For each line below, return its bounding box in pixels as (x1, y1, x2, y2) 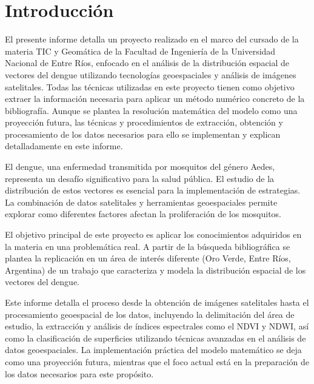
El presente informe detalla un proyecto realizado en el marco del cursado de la (5, 33, 299, 45)
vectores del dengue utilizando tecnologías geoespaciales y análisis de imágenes (5, 68, 296, 81)
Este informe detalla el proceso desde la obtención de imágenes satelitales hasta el (5, 296, 309, 308)
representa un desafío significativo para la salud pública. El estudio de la (5, 172, 275, 184)
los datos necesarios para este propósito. (5, 367, 154, 380)
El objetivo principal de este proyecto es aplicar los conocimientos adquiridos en (5, 228, 302, 241)
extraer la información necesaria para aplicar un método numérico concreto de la (5, 92, 305, 105)
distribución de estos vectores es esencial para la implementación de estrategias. (5, 184, 301, 197)
